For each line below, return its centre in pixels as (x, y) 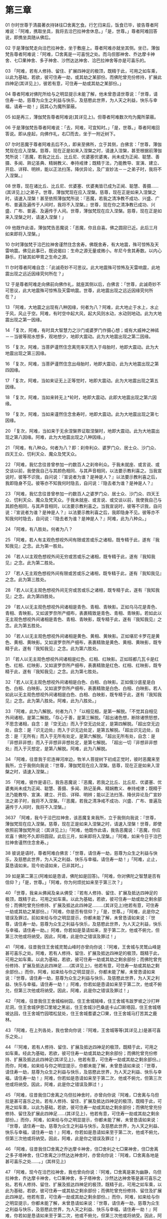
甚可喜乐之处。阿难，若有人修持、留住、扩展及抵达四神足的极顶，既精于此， (83, 953)
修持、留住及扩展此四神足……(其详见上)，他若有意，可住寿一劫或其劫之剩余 (83, 1113)
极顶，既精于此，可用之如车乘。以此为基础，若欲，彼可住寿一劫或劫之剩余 (81, 899)
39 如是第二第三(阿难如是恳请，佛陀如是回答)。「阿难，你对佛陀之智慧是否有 (83, 876)
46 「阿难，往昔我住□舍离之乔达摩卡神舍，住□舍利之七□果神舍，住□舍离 (82, 1149)
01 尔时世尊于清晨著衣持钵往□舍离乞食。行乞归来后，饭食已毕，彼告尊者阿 (82, 25)
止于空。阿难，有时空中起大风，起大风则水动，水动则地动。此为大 (90, 313)
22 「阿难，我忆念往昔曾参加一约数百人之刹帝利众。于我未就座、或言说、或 (83, 464)
